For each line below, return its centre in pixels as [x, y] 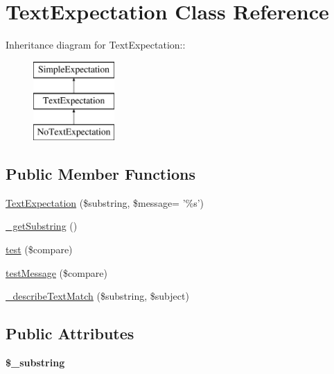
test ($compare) [39, 249]
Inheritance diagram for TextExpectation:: [96, 45]
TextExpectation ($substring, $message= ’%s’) [105, 202]
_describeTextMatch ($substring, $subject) [97, 296]
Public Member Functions [100, 174]
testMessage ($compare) [56, 272]
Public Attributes [70, 333]
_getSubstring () [42, 226]
